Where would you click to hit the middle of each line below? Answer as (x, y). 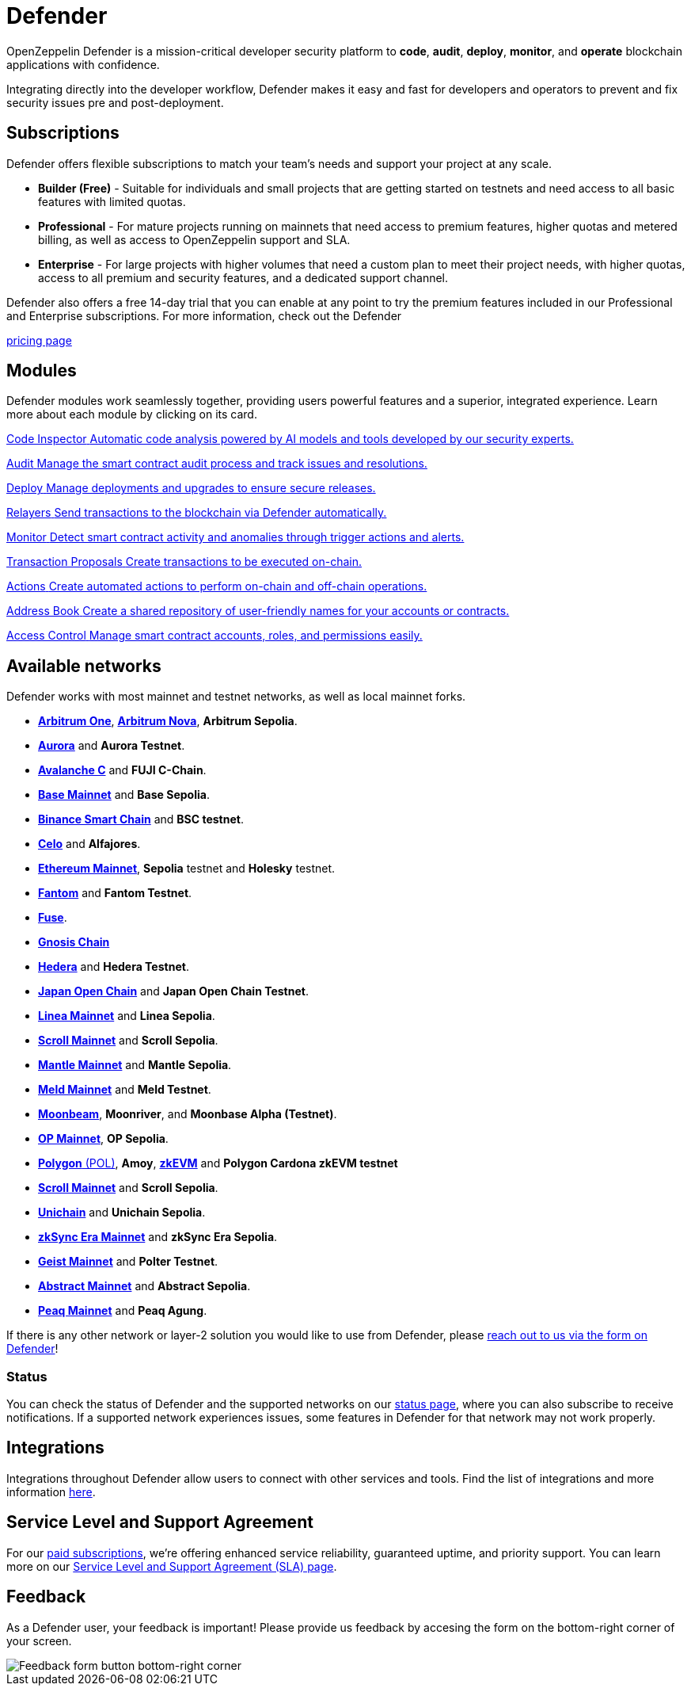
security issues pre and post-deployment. (115, 102)
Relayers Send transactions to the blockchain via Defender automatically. (197, 513)
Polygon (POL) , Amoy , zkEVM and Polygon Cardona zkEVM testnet (218, 1163)
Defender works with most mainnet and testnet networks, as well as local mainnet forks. (236, 697)
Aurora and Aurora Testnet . (112, 746)
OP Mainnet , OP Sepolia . (103, 1139)
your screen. (39, 1640)
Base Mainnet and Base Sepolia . (124, 795)
